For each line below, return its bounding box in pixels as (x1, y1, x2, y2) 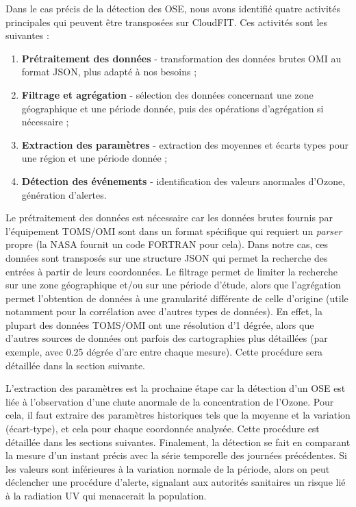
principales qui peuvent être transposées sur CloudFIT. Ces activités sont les (5, 14, 328, 29)
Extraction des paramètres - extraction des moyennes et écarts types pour (21, 137, 349, 151)
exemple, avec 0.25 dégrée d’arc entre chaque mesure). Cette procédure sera (5, 345, 323, 359)
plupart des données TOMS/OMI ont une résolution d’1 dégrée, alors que (5, 317, 314, 332)
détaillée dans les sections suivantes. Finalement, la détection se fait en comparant (5, 434, 351, 449)
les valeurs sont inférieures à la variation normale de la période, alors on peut (5, 461, 330, 475)
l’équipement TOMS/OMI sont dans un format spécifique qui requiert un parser (5, 223, 342, 238)
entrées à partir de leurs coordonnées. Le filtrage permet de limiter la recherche (5, 264, 338, 278)
